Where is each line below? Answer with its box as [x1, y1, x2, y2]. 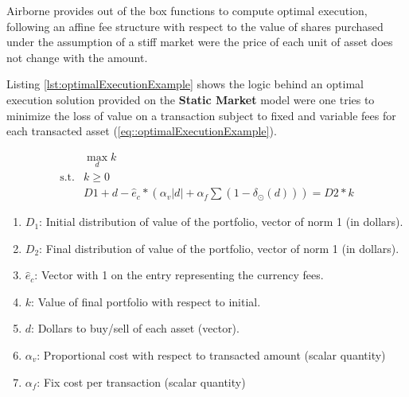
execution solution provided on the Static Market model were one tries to [6, 91, 375, 107]
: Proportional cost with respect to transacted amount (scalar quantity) [37, 347, 386, 364]
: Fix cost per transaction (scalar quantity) [37, 373, 246, 390]
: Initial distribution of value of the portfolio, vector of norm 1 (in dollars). [39, 213, 403, 230]
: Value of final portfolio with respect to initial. [31, 293, 261, 309]
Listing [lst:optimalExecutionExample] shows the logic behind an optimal [6, 76, 364, 92]
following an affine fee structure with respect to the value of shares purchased [6, 18, 384, 34]
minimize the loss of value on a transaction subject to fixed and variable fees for [6, 107, 396, 123]
